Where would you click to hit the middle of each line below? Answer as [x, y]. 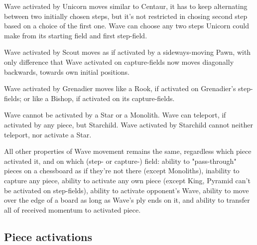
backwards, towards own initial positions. [67, 71]
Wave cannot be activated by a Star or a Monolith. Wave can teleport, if [115, 115]
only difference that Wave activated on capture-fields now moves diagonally [119, 61]
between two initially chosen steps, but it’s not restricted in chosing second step [126, 16]
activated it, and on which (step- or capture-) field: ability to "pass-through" [120, 161]
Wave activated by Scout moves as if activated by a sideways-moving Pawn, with [128, 52]
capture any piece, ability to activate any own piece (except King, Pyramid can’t [127, 180]
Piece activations [48, 236]
